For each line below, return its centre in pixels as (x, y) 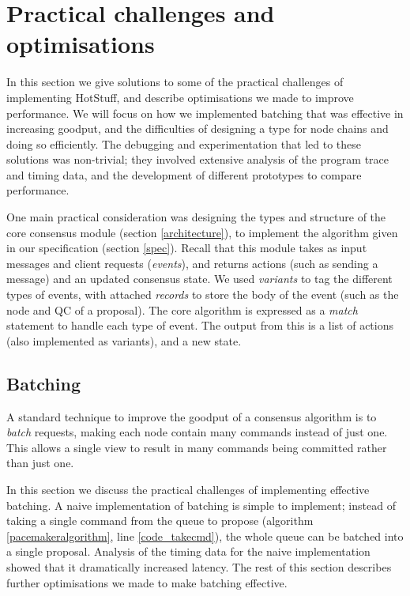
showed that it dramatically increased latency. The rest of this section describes (199, 566)
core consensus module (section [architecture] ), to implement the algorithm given (202, 232)
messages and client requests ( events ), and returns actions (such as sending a (192, 263)
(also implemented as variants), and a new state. (124, 340)
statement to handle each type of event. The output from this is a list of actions (200, 325)
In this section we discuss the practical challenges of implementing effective (188, 489)
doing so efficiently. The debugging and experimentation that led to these (184, 143)
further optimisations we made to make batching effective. (147, 582)
